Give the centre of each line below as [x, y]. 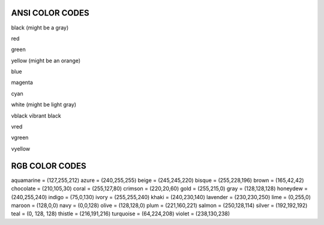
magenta [22, 82]
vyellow [21, 148]
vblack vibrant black [36, 115]
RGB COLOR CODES [49, 166]
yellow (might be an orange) [46, 61]
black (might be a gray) [40, 28]
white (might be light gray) [44, 104]
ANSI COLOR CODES [50, 13]
